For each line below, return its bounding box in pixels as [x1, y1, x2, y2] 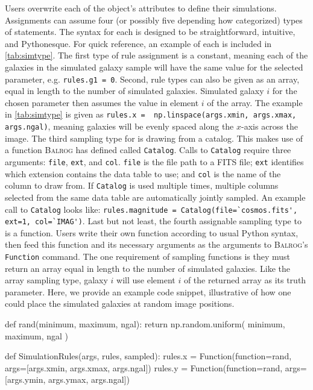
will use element [116, 274, 175, 286]
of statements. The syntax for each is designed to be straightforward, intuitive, [5, 25, 296, 38]
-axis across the [241, 120, 298, 133]
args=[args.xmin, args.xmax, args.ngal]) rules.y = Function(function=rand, [5, 361, 283, 374]
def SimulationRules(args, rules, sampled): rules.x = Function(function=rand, [5, 350, 292, 362]
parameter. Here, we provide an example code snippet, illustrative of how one [5, 285, 291, 298]
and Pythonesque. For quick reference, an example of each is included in [5, 37, 272, 49]
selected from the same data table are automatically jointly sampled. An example [5, 190, 306, 203]
